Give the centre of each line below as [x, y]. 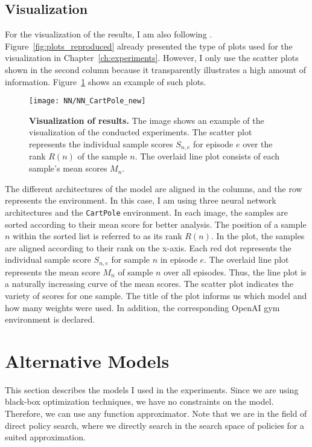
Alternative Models [87, 360]
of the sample [102, 156]
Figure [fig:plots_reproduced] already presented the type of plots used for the [149, 46]
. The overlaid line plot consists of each [207, 156]
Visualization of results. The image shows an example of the [147, 120]
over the [258, 144]
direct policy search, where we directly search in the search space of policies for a [155, 425]
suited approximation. [45, 437]
